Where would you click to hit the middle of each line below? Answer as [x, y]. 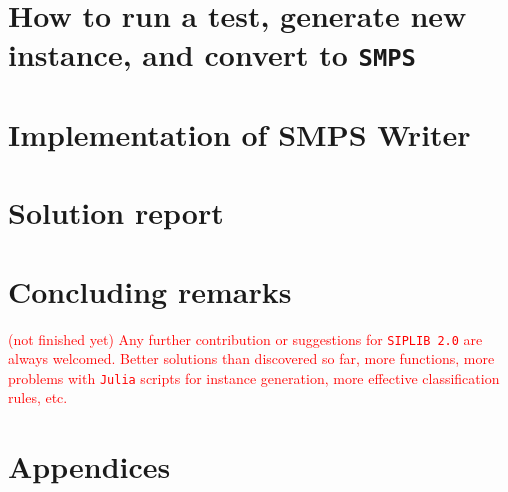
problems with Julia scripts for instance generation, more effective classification [254, 377]
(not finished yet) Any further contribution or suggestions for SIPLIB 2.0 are [245, 338]
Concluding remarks [150, 290]
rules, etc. [38, 397]
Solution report [116, 212]
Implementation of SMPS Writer [239, 133]
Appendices [89, 466]
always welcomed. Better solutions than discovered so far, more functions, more [251, 358]
